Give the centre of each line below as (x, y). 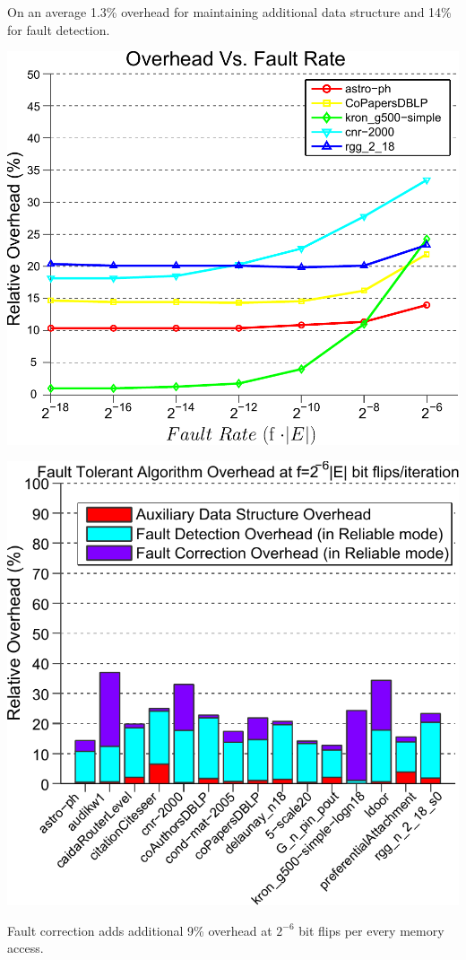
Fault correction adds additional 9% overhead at (140, 930)
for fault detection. (59, 29)
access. (26, 948)
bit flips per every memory (371, 930)
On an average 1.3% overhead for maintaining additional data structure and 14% (229, 12)
